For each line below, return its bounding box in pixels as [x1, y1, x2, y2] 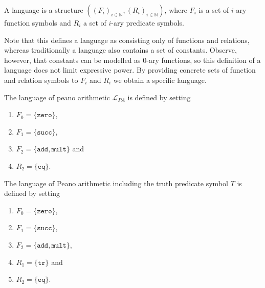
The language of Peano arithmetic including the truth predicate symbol [4, 178, 228, 188]
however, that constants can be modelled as [4, 54, 141, 65]
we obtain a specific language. [113, 74, 207, 85]
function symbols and [4, 17, 71, 28]
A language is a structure [4, 5, 83, 15]
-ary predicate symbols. [111, 17, 184, 28]
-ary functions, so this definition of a [146, 54, 261, 65]
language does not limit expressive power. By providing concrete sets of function [4, 64, 256, 75]
